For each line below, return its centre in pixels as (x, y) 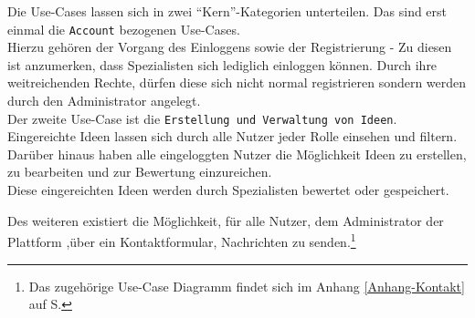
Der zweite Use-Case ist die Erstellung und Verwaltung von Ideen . (202, 118)
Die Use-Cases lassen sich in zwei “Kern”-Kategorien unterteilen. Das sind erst (227, 11)
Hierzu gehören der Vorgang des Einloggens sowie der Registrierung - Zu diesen (230, 47)
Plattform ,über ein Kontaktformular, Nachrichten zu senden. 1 (182, 240)
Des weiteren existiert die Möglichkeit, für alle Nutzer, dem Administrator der (226, 220)
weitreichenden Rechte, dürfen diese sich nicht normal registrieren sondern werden (237, 82)
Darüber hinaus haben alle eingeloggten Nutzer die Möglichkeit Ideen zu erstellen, (237, 154)
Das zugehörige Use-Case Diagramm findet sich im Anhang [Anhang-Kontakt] (247, 286)
